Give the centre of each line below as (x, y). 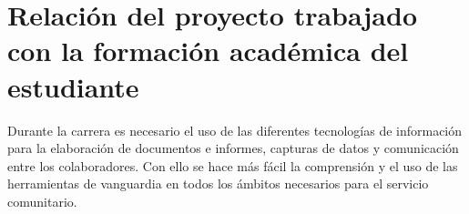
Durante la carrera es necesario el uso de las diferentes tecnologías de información (235, 130)
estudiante (73, 86)
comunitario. (42, 201)
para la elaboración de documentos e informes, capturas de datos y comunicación (233, 148)
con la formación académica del (208, 51)
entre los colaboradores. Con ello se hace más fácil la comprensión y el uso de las (233, 165)
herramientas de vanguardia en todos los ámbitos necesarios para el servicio (218, 183)
